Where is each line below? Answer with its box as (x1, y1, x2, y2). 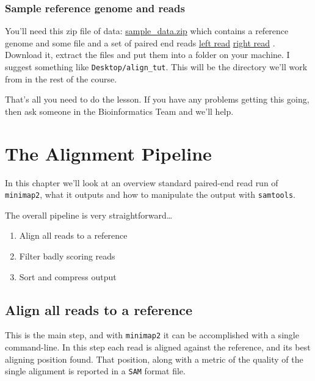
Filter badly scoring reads (19, 250, 115, 262)
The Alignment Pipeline (5, 140, 212, 165)
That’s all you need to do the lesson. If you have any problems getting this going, (5, 93, 310, 106)
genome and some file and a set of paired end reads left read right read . (5, 36, 275, 49)
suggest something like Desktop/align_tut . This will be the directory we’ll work (5, 60, 308, 73)
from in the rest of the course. (5, 72, 117, 85)
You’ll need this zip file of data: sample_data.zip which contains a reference (5, 24, 289, 37)
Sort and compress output (19, 270, 117, 283)
